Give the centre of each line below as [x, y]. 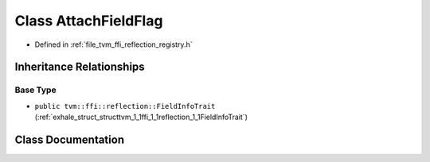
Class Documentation [70, 139]
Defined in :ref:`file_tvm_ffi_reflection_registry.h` [113, 44]
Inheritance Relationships [80, 67]
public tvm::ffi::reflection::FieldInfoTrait [125, 106]
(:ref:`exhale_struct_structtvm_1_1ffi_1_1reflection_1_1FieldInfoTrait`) [141, 117]
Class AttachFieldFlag [89, 21]
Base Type [35, 90]
